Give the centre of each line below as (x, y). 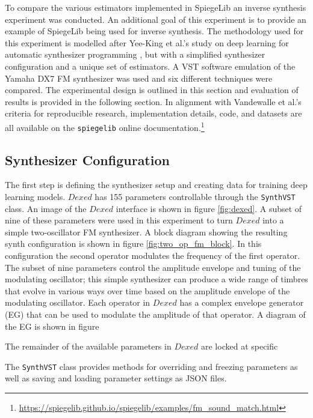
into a (273, 220)
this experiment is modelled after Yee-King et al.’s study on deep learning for (147, 42)
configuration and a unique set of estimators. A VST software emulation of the (150, 66)
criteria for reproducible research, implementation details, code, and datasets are (153, 113)
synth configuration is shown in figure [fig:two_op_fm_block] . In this (133, 244)
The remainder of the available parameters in (88, 346)
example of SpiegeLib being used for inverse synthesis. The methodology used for (154, 31)
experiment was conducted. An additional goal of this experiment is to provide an (156, 19)
